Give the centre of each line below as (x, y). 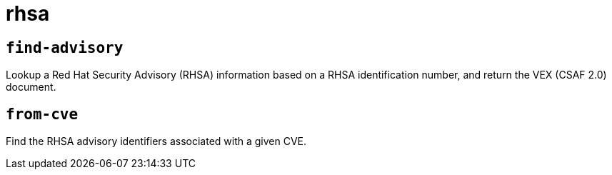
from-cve (42, 114)
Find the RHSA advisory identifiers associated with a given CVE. (156, 141)
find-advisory (65, 47)
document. (31, 87)
